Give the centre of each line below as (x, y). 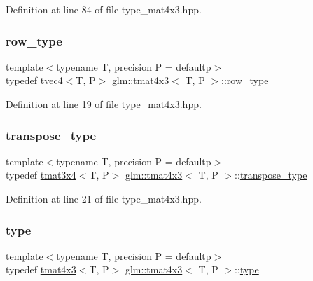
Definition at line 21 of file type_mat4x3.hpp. (104, 198)
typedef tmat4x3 (41, 269)
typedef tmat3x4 (41, 175)
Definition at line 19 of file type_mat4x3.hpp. (104, 104)
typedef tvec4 (34, 80)
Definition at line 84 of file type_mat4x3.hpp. (104, 9)
